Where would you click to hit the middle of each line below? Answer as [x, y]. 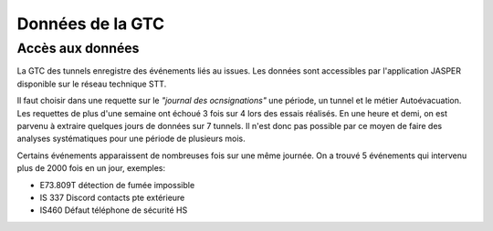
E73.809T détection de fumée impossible [117, 185]
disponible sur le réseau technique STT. [92, 84]
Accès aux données [78, 48]
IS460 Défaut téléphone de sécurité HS [114, 210]
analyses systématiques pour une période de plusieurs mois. [131, 139]
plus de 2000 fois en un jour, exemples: [91, 168]
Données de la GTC [91, 24]
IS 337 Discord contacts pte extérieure [112, 197]
